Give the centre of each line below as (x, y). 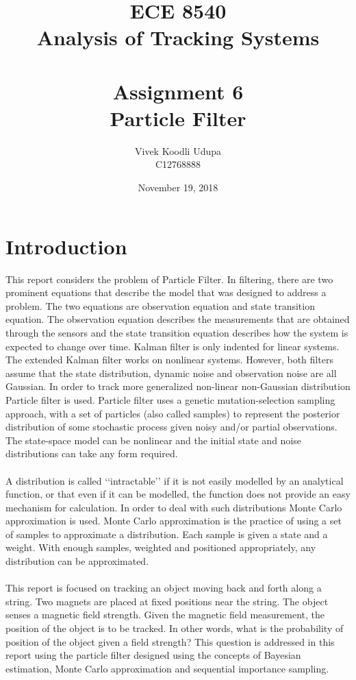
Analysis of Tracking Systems (178, 37)
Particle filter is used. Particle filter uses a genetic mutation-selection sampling (170, 399)
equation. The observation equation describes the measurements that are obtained (178, 319)
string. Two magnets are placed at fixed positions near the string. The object (167, 601)
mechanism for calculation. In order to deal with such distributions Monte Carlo (174, 507)
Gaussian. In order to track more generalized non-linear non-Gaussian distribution (178, 386)
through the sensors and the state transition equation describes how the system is (177, 332)
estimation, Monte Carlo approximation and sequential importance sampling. (167, 668)
